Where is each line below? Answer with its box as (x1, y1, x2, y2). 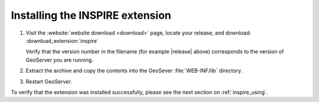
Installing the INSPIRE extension (11, 9, 171, 22)
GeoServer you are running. (25, 56, 94, 63)
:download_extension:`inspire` (25, 37, 99, 44)
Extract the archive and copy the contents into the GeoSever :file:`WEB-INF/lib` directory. (25, 67, 243, 74)
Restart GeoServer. (25, 78, 72, 85)
